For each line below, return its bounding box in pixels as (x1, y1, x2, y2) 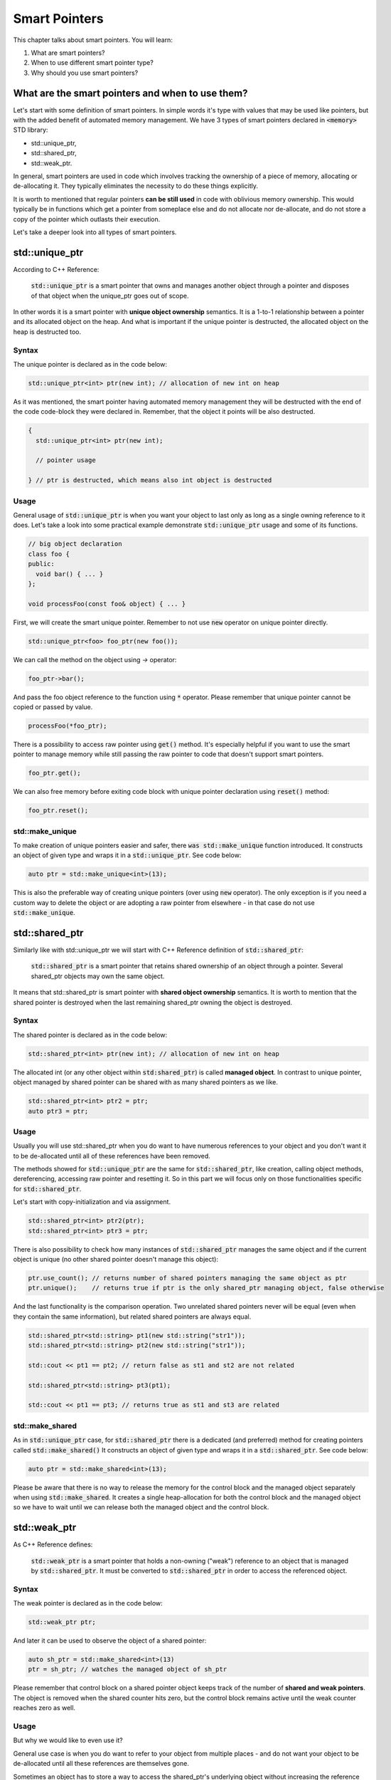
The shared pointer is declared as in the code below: (13, 1030, 168, 1039)
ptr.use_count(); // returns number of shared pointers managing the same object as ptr (28, 1274, 348, 1282)
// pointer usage (36, 456, 96, 464)
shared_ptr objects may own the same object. (31, 972, 165, 980)
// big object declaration (28, 540, 122, 548)
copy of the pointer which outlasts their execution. (13, 214, 161, 224)
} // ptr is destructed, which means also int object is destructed (28, 476, 272, 484)
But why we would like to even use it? (13, 1736, 124, 1744)
